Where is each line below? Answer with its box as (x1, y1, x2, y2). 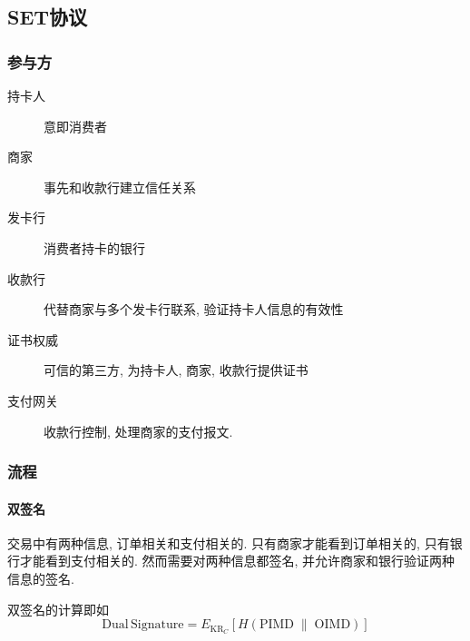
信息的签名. (7, 568, 74, 587)
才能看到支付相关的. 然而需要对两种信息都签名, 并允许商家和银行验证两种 (19, 551, 455, 570)
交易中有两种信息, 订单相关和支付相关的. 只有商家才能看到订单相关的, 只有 (7, 533, 450, 552)
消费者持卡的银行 (44, 238, 145, 257)
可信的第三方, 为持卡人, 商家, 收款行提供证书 (44, 360, 308, 380)
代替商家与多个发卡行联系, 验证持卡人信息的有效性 (44, 300, 344, 319)
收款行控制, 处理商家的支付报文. (44, 421, 233, 440)
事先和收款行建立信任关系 (44, 177, 196, 196)
